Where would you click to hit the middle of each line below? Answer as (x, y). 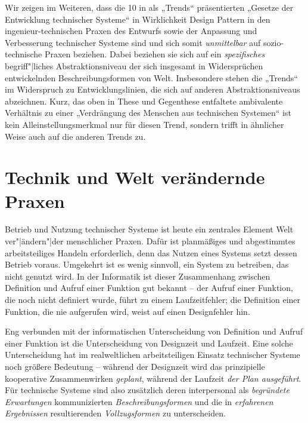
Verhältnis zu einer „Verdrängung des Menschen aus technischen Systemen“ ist (148, 113)
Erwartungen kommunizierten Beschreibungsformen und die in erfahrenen (139, 401)
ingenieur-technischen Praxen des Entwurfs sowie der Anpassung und (131, 31)
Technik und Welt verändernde (135, 177)
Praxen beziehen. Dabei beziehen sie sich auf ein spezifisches (155, 54)
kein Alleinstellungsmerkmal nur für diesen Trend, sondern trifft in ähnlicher (144, 124)
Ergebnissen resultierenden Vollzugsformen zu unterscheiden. (115, 413)
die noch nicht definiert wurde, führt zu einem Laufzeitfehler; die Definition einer (153, 299)
